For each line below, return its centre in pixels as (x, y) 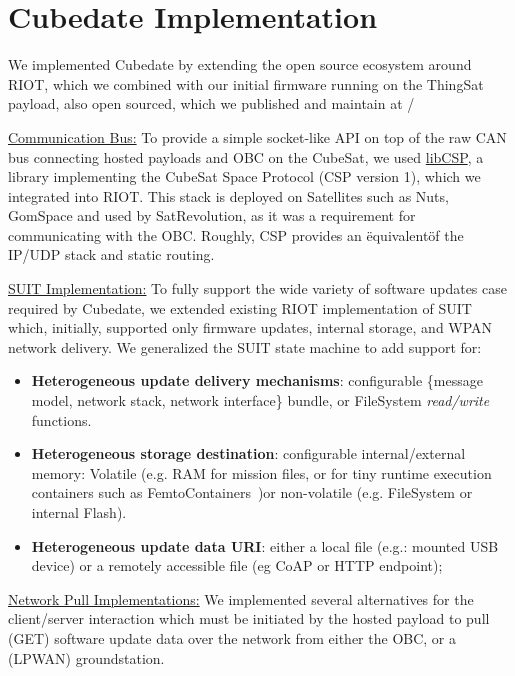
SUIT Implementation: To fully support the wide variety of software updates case (257, 288)
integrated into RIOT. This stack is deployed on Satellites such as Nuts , (228, 195)
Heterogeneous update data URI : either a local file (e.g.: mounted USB (265, 545)
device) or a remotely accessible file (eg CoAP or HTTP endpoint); (237, 565)
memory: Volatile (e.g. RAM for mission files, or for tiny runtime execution (261, 472)
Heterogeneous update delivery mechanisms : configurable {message (257, 380)
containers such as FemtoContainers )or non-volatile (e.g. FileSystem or (252, 492)
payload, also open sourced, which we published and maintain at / (211, 103)
